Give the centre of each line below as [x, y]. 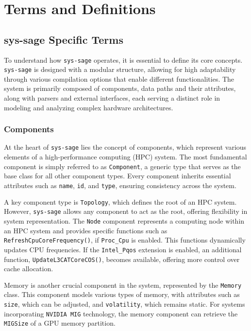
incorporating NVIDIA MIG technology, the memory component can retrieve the [121, 313]
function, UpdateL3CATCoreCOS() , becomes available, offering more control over [122, 259]
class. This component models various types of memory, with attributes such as [122, 294]
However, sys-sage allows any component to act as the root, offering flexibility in [126, 211]
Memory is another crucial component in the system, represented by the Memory [123, 285]
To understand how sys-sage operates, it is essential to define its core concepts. [123, 60]
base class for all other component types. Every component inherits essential [117, 176]
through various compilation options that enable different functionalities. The [119, 78]
